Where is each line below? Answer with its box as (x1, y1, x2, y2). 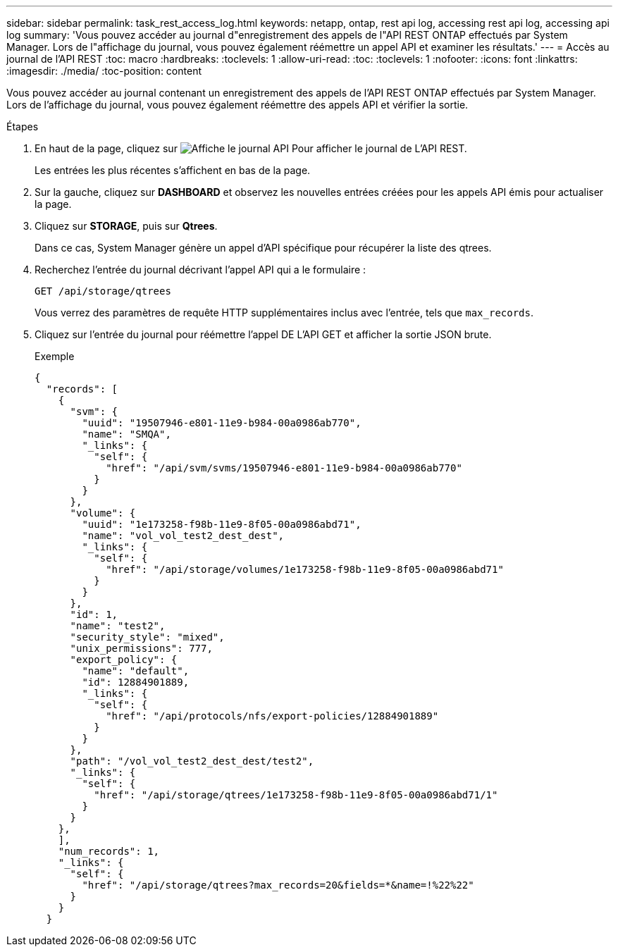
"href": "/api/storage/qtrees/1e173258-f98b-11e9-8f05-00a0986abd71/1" (94, 789, 498, 800)
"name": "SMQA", (82, 428, 171, 440)
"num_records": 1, (58, 846, 160, 857)
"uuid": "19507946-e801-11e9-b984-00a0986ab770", (82, 417, 361, 428)
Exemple (35, 350, 75, 362)
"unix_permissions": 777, (70, 643, 213, 654)
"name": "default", (82, 665, 190, 676)
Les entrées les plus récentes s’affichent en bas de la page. (35, 164, 311, 176)
